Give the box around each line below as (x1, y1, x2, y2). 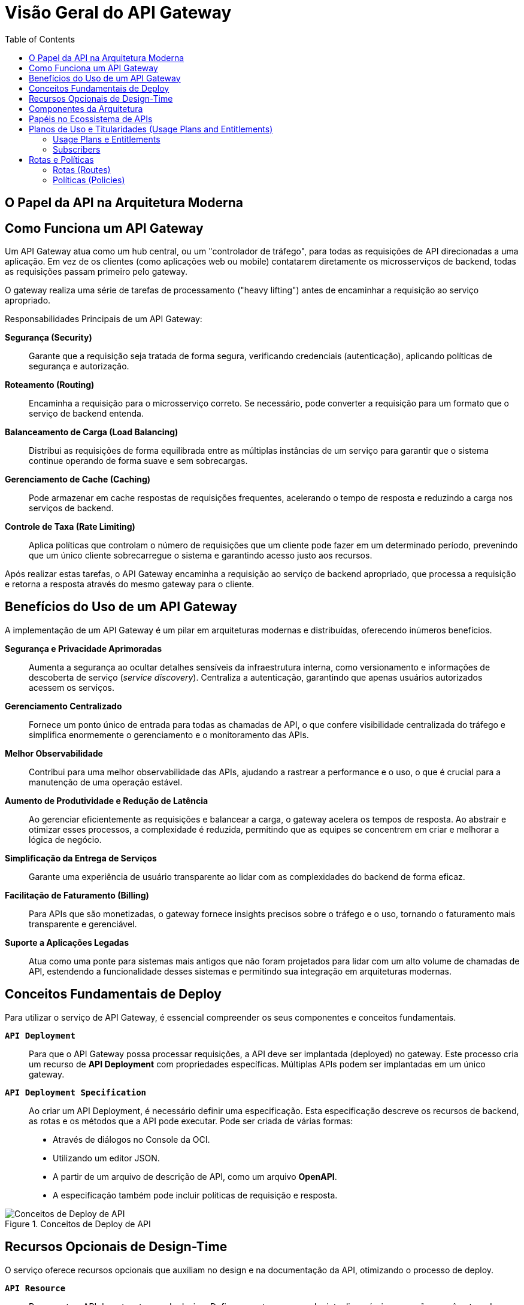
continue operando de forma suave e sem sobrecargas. (29, 456, 248, 466)
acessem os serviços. (29, 682, 115, 693)
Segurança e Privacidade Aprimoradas (5, 643, 162, 654)
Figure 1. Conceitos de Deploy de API (5, 1218, 151, 1229)
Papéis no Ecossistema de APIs (29, 113, 153, 124)
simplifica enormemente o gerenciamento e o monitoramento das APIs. (29, 729, 309, 740)
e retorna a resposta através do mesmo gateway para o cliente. (5, 579, 255, 590)
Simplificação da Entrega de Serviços (5, 852, 157, 863)
